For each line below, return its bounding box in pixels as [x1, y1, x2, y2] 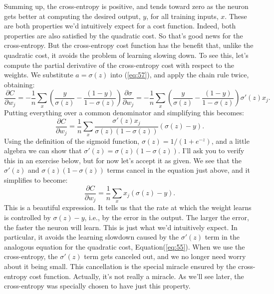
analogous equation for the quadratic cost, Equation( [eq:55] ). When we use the [4, 241, 245, 252]
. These [225, 10, 247, 21]
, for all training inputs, [146, 10, 219, 21]
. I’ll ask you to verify [178, 145, 245, 156]
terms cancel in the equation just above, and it [107, 165, 250, 175]
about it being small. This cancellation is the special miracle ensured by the [4, 261, 236, 271]
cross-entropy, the [4, 251, 58, 262]
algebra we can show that [4, 145, 82, 156]
